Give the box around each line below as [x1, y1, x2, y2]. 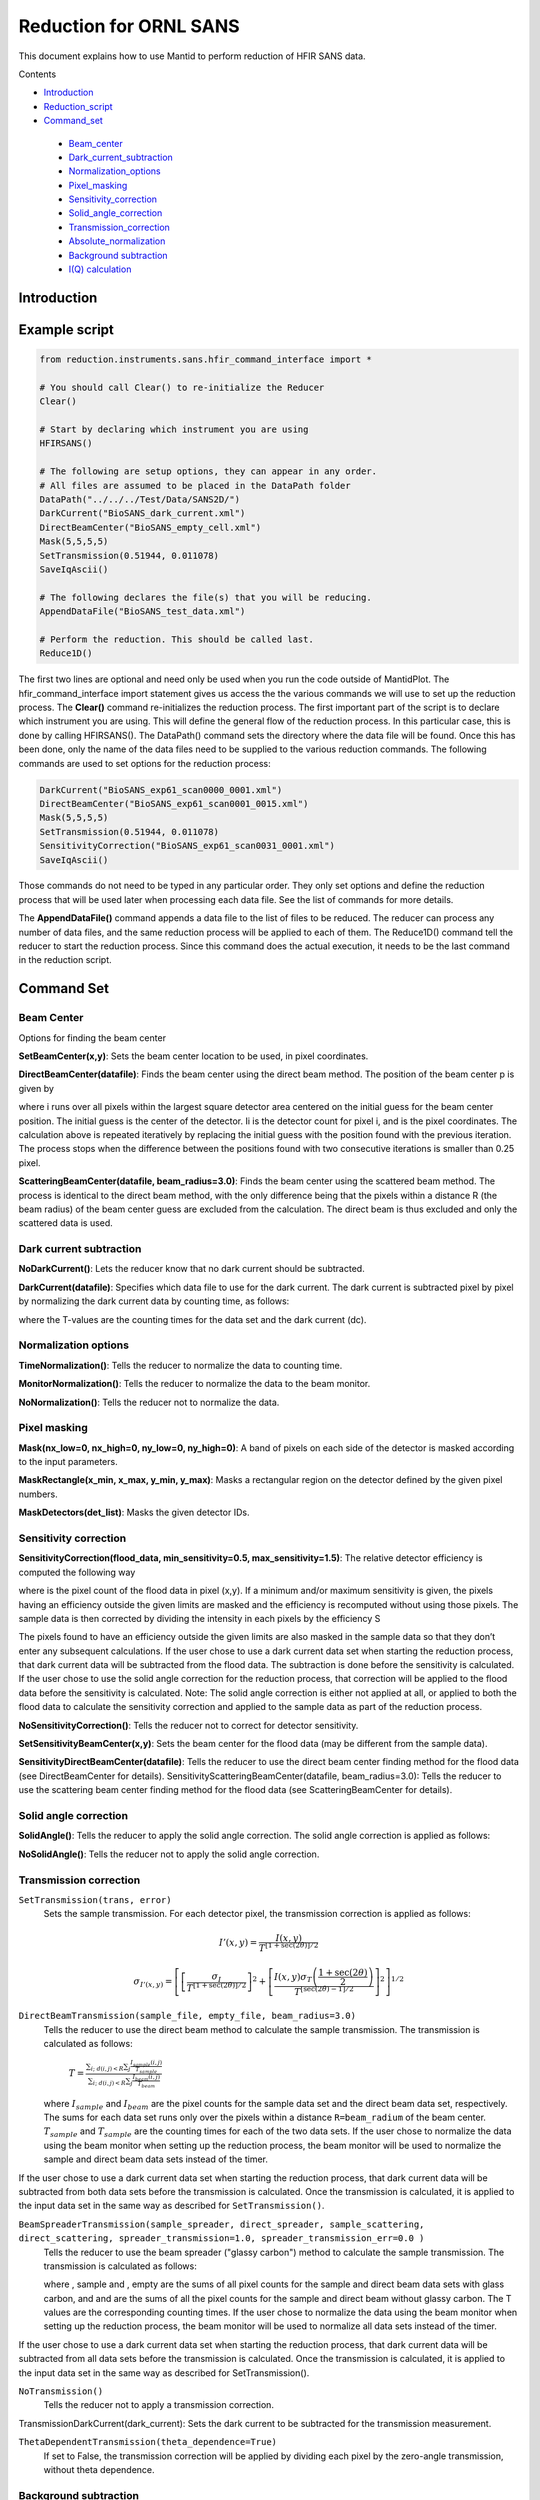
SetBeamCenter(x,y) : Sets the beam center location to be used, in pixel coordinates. [18, 1050, 369, 1062]
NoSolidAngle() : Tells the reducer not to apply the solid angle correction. [18, 1848, 320, 1860]
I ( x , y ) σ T [273, 1971, 313, 1985]
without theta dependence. [43, 2463, 155, 2475]
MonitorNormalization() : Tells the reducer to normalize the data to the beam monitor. [18, 1378, 371, 1390]
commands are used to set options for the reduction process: [18, 757, 271, 769]
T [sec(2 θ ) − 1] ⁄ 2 [293, 1984, 354, 1997]
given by [18, 1082, 55, 1094]
